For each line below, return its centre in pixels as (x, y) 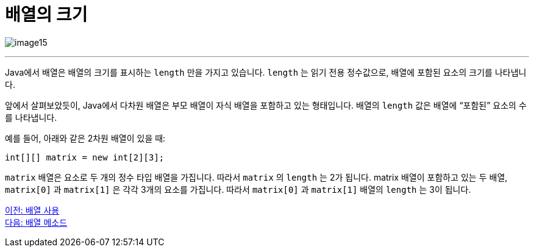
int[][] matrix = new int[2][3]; (85, 157)
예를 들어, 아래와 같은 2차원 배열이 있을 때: (85, 138)
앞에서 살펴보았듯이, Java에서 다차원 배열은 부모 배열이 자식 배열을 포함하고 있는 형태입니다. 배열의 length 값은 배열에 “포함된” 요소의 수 (266, 105)
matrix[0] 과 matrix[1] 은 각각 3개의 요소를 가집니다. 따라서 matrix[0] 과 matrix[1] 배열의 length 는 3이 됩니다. (238, 189)
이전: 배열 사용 (32, 210)
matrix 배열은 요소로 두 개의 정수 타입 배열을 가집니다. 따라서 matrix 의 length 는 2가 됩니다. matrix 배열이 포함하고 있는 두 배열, (256, 177)
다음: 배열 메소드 (36, 222)
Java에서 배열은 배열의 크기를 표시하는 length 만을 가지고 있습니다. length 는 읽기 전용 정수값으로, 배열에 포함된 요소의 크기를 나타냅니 (266, 72)
